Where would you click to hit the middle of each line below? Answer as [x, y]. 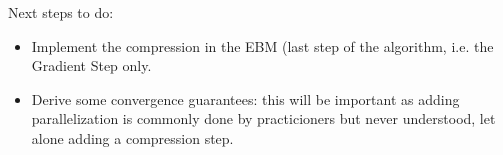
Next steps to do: [61, 12]
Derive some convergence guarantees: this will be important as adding [245, 98]
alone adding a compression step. [132, 137]
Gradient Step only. [91, 65]
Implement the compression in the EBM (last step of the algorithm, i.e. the [262, 45]
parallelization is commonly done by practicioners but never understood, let [263, 118]
